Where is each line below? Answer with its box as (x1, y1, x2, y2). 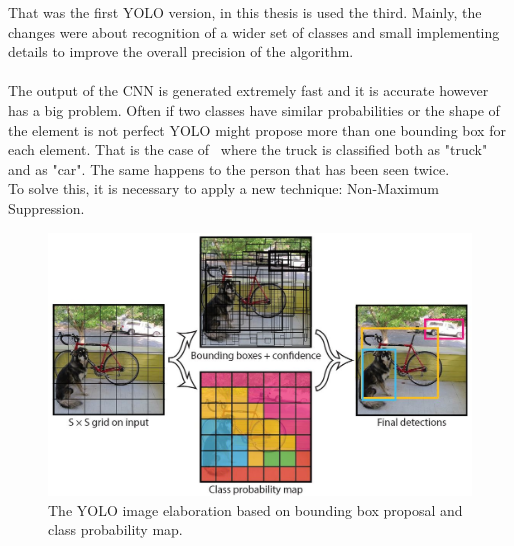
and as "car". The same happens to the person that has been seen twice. (8, 158, 450, 179)
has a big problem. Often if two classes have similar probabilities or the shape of (8, 99, 500, 120)
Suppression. (8, 197, 85, 218)
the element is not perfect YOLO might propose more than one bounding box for (8, 119, 506, 140)
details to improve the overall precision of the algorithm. (8, 41, 354, 62)
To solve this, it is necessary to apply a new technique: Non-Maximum (8, 178, 439, 199)
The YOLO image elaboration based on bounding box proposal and (48, 499, 463, 520)
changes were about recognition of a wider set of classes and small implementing (8, 21, 500, 42)
